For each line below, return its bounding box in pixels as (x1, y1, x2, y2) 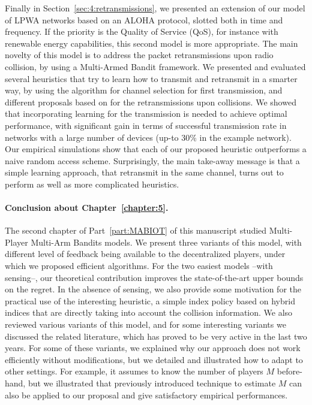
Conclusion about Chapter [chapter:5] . (5, 201, 169, 214)
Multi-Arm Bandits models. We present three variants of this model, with (31, 235, 302, 248)
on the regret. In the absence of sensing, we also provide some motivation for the (5, 283, 301, 295)
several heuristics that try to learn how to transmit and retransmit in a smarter (5, 72, 298, 84)
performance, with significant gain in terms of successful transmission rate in (5, 119, 287, 131)
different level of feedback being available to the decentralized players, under (5, 247, 286, 260)
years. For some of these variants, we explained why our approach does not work (5, 341, 301, 354)
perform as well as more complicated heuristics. (5, 177, 179, 190)
